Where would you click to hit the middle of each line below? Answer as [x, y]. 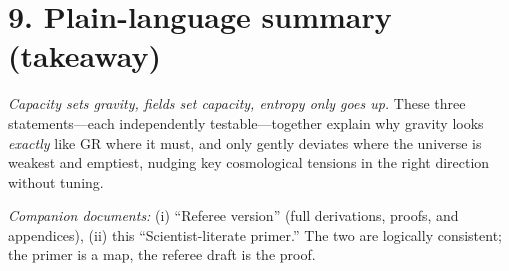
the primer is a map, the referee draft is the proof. [162, 254]
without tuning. [56, 181]
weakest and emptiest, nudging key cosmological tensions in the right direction [249, 162]
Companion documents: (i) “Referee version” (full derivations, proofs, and [233, 215]
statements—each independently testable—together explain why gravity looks [246, 122]
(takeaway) [84, 55]
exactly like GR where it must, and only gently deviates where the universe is [245, 142]
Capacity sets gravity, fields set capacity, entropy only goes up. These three [237, 103]
